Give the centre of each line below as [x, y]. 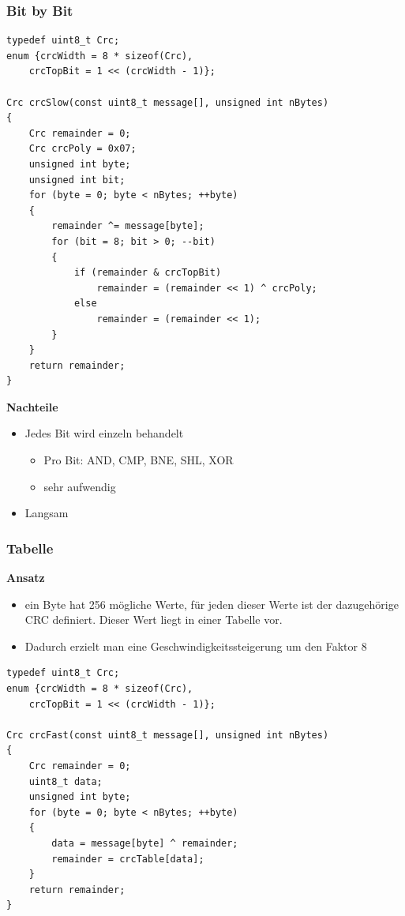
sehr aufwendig [80, 486]
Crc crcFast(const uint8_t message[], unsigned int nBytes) [168, 735]
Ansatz [26, 578]
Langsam [47, 513]
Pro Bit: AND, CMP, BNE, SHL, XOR [139, 460]
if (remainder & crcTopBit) [148, 273]
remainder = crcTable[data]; [128, 859]
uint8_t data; [66, 781]
